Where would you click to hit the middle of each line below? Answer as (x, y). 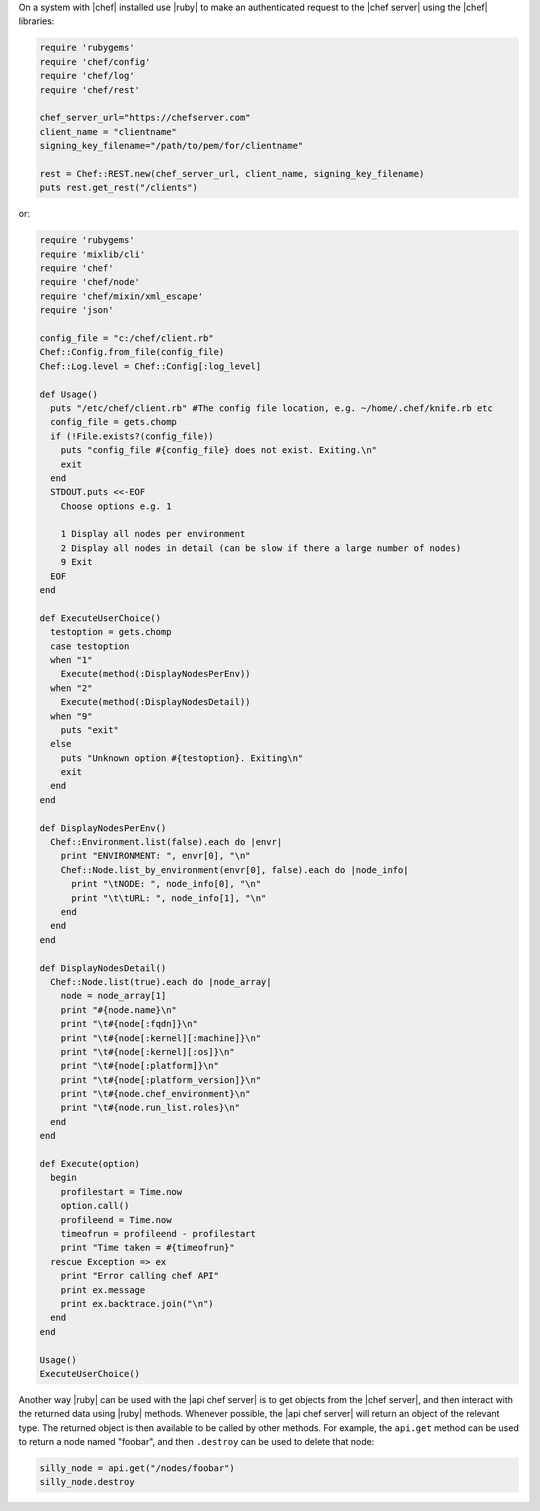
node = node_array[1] (113, 996)
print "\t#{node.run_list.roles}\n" (150, 1108)
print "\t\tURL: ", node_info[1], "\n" (169, 898)
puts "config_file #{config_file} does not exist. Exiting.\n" (219, 450)
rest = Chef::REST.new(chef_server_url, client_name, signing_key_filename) (232, 173)
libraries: (36, 21)
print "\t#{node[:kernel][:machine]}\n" (161, 1038)
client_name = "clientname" (108, 131)
